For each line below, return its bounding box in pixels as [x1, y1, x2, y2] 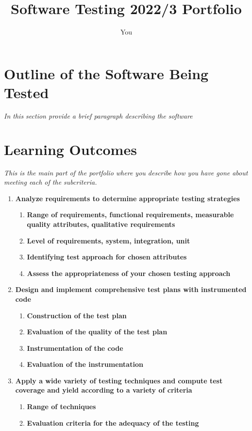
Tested [4, 82, 49, 102]
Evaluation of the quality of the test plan [27, 327, 168, 337]
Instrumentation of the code [27, 343, 123, 353]
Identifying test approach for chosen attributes [27, 252, 187, 262]
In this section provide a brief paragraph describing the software [4, 110, 193, 121]
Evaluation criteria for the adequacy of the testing [27, 417, 199, 428]
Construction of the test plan [27, 310, 127, 320]
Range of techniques [27, 401, 96, 412]
